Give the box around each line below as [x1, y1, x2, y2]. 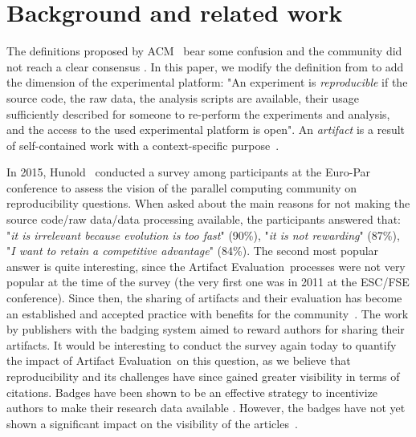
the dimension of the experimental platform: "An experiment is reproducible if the [6, 74, 408, 91]
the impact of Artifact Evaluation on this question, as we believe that [6, 352, 351, 369]
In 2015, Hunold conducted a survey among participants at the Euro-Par [6, 164, 371, 180]
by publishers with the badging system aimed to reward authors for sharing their [6, 321, 405, 338]
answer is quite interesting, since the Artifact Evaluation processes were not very [6, 257, 406, 274]
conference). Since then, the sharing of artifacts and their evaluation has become [6, 289, 402, 306]
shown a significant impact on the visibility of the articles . [6, 415, 298, 431]
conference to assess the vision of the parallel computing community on [6, 179, 357, 196]
